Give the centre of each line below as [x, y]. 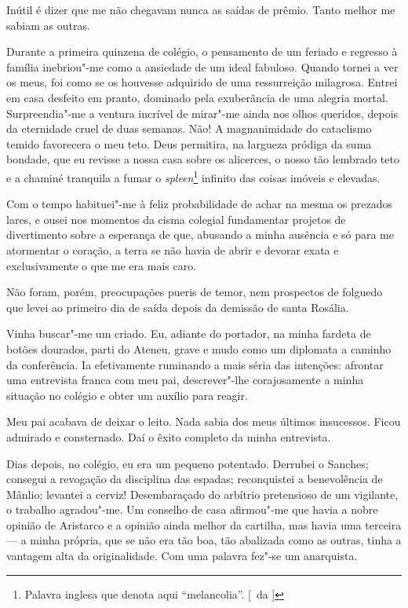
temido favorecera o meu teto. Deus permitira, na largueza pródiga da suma [189, 143]
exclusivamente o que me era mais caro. [102, 265]
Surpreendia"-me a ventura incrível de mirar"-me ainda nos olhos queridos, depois [202, 113]
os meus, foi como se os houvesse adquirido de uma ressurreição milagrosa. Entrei [202, 82]
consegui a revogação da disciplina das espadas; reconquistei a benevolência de [195, 479]
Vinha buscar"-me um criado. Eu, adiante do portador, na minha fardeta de [189, 333]
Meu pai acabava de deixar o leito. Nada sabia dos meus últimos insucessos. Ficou [204, 421]
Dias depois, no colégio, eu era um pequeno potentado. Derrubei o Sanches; [188, 463]
